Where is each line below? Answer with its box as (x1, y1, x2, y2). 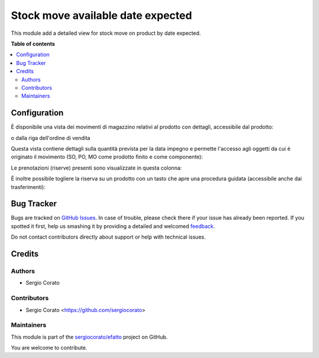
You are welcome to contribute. (11, 344, 87, 352)
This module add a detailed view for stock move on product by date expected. (11, 30, 201, 37)
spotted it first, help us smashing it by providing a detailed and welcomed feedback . (11, 222, 216, 230)
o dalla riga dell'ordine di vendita (11, 134, 91, 141)
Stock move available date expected (11, 9, 192, 22)
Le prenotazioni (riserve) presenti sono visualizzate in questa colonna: (11, 164, 183, 171)
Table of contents (11, 40, 56, 47)
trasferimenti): (11, 183, 45, 190)
